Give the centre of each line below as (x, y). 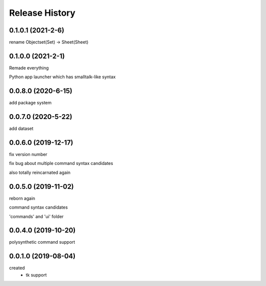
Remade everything (29, 68)
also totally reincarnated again (40, 172)
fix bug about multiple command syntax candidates (61, 163)
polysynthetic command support (42, 242)
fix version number (28, 155)
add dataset (21, 128)
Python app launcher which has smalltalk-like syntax (62, 77)
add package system (30, 103)
